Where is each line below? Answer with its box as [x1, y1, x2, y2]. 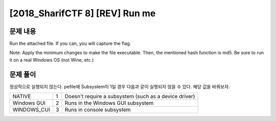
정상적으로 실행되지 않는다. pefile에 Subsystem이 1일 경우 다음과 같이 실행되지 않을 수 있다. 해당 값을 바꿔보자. [9, 83, 230, 89]
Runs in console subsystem [64, 106, 131, 113]
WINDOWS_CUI [12, 106, 51, 113]
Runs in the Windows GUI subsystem [64, 100, 154, 107]
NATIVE [12, 93, 31, 100]
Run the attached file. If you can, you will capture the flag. [9, 41, 131, 47]
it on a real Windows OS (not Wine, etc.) [9, 56, 94, 63]
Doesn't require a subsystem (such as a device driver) [64, 93, 195, 100]
